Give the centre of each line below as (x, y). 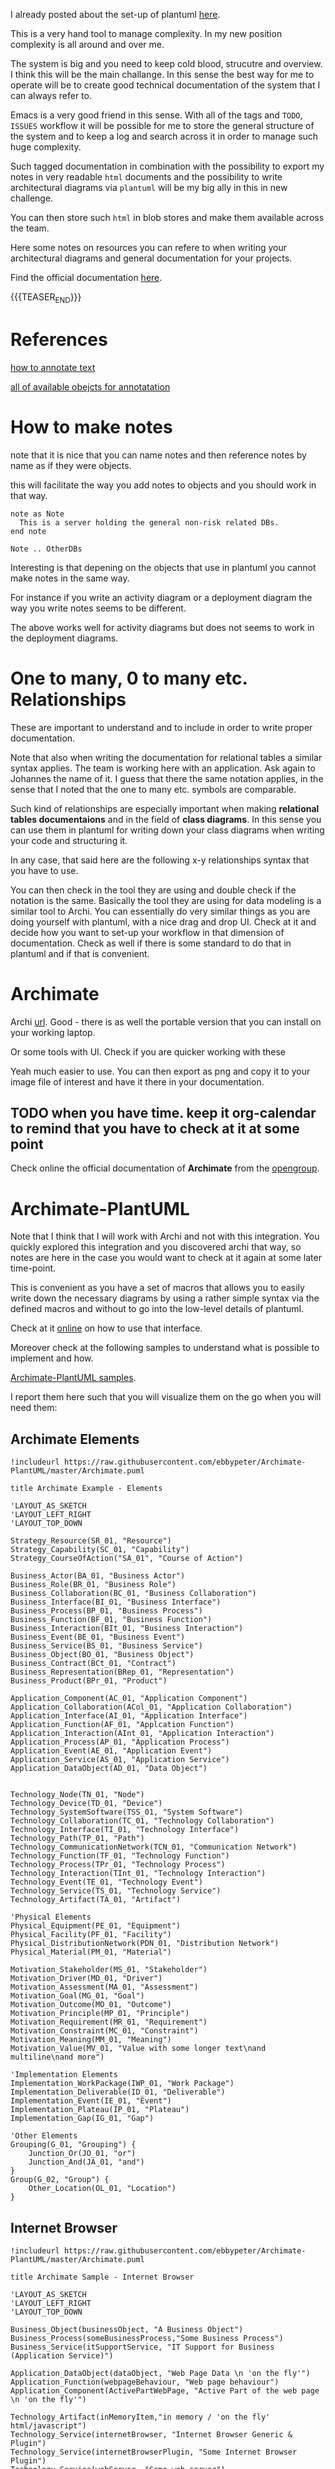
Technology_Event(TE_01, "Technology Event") (106, 1882)
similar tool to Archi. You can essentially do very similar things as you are (160, 911)
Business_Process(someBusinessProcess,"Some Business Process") (147, 2338)
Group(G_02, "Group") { (60, 2180)
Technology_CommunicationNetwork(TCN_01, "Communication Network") (154, 1847)
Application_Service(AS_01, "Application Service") (120, 1760)
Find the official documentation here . (86, 277)
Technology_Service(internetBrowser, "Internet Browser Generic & (151, 2434)
